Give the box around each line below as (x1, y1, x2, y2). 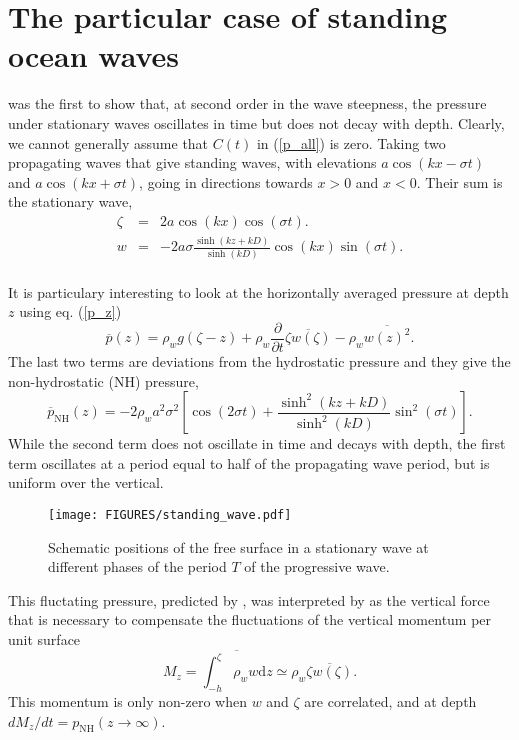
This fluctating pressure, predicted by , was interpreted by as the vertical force (8, 589, 490, 610)
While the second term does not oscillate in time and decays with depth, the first (8, 433, 506, 454)
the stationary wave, (8, 191, 133, 212)
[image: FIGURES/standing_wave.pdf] (48, 507, 292, 522)
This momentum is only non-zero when (8, 691, 247, 712)
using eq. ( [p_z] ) (19, 301, 122, 322)
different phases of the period (48, 556, 227, 577)
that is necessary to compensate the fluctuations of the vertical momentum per (8, 609, 492, 630)
